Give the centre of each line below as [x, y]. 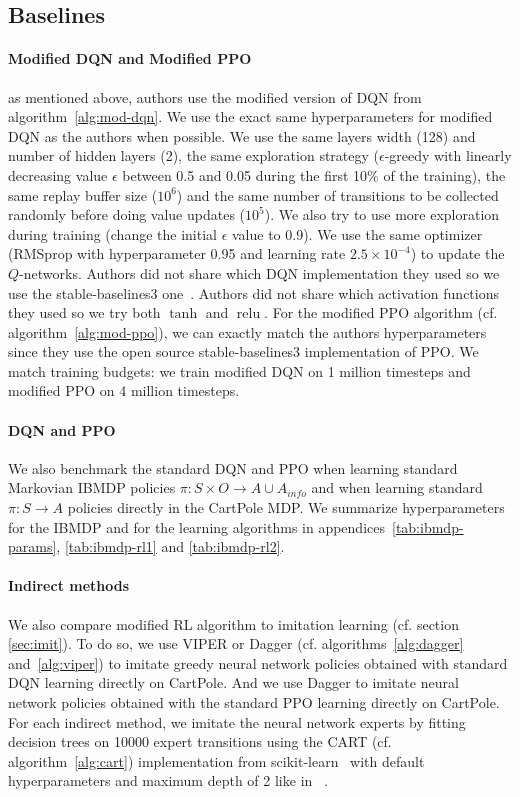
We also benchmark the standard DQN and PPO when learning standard [233, 467]
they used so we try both [84, 312]
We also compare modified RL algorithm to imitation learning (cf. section [233, 623]
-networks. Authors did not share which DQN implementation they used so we [259, 272]
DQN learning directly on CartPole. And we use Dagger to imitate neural [233, 682]
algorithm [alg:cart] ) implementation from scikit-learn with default [216, 760]
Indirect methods [69, 585]
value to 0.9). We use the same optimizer [357, 233]
